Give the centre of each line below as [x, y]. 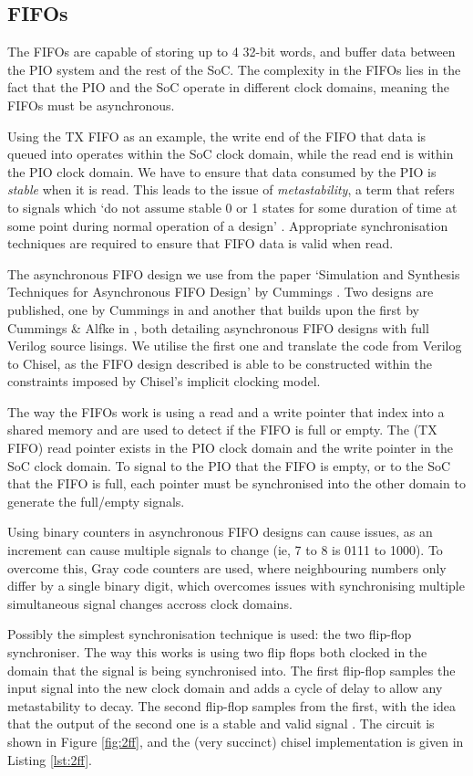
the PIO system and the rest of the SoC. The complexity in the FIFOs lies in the [234, 69]
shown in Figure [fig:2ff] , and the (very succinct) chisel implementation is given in [236, 741]
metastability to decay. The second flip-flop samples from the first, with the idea [232, 705]
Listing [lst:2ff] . [50, 759]
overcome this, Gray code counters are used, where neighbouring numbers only [227, 567]
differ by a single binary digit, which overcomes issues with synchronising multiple [236, 586]
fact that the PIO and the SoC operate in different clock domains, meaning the [228, 87]
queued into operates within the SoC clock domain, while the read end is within [231, 154]
